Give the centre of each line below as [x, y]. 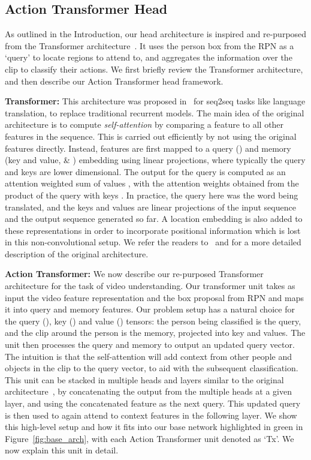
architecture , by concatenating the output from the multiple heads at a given [148, 391]
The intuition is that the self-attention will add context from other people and [148, 356]
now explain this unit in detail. [62, 450]
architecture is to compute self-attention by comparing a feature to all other [144, 124]
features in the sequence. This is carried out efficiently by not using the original [151, 136]
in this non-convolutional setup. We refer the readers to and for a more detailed [153, 242]
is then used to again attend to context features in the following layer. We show [151, 415]
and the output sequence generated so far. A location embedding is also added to [154, 219]
